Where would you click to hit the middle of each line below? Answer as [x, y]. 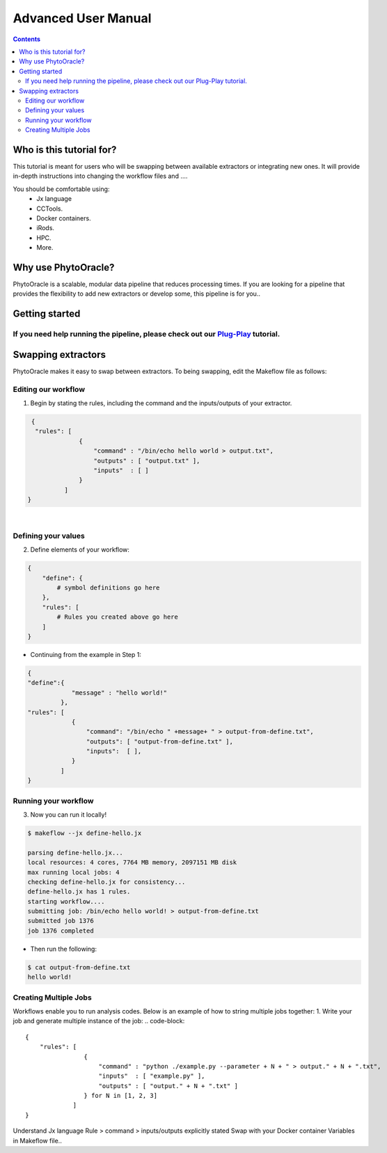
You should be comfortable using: [61, 189]
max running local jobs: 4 [73, 872]
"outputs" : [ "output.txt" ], [147, 461]
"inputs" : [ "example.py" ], [152, 1076]
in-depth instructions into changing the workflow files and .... [100, 176]
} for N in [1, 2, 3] [121, 1096]
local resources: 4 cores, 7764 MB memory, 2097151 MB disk [132, 862]
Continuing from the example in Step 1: [86, 654]
